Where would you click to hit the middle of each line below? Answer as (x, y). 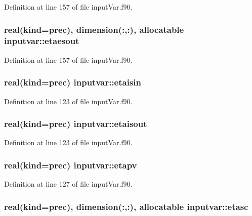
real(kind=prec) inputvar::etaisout (76, 124)
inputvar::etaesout (42, 41)
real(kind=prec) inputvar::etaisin (73, 82)
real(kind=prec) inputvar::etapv (71, 165)
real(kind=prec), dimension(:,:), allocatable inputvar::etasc (126, 206)
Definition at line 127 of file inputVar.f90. (68, 184)
